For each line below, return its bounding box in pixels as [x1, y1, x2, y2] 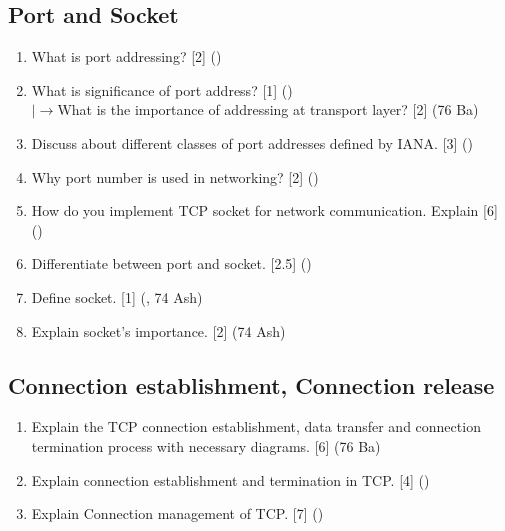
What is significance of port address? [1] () [31, 79, 293, 100]
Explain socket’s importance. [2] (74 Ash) [31, 320, 286, 341]
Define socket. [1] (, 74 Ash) [31, 286, 203, 307]
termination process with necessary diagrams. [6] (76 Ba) [31, 435, 381, 456]
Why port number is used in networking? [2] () [31, 166, 319, 187]
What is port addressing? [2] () [31, 46, 222, 67]
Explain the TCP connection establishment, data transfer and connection [31, 416, 481, 437]
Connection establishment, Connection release [8, 369, 495, 400]
